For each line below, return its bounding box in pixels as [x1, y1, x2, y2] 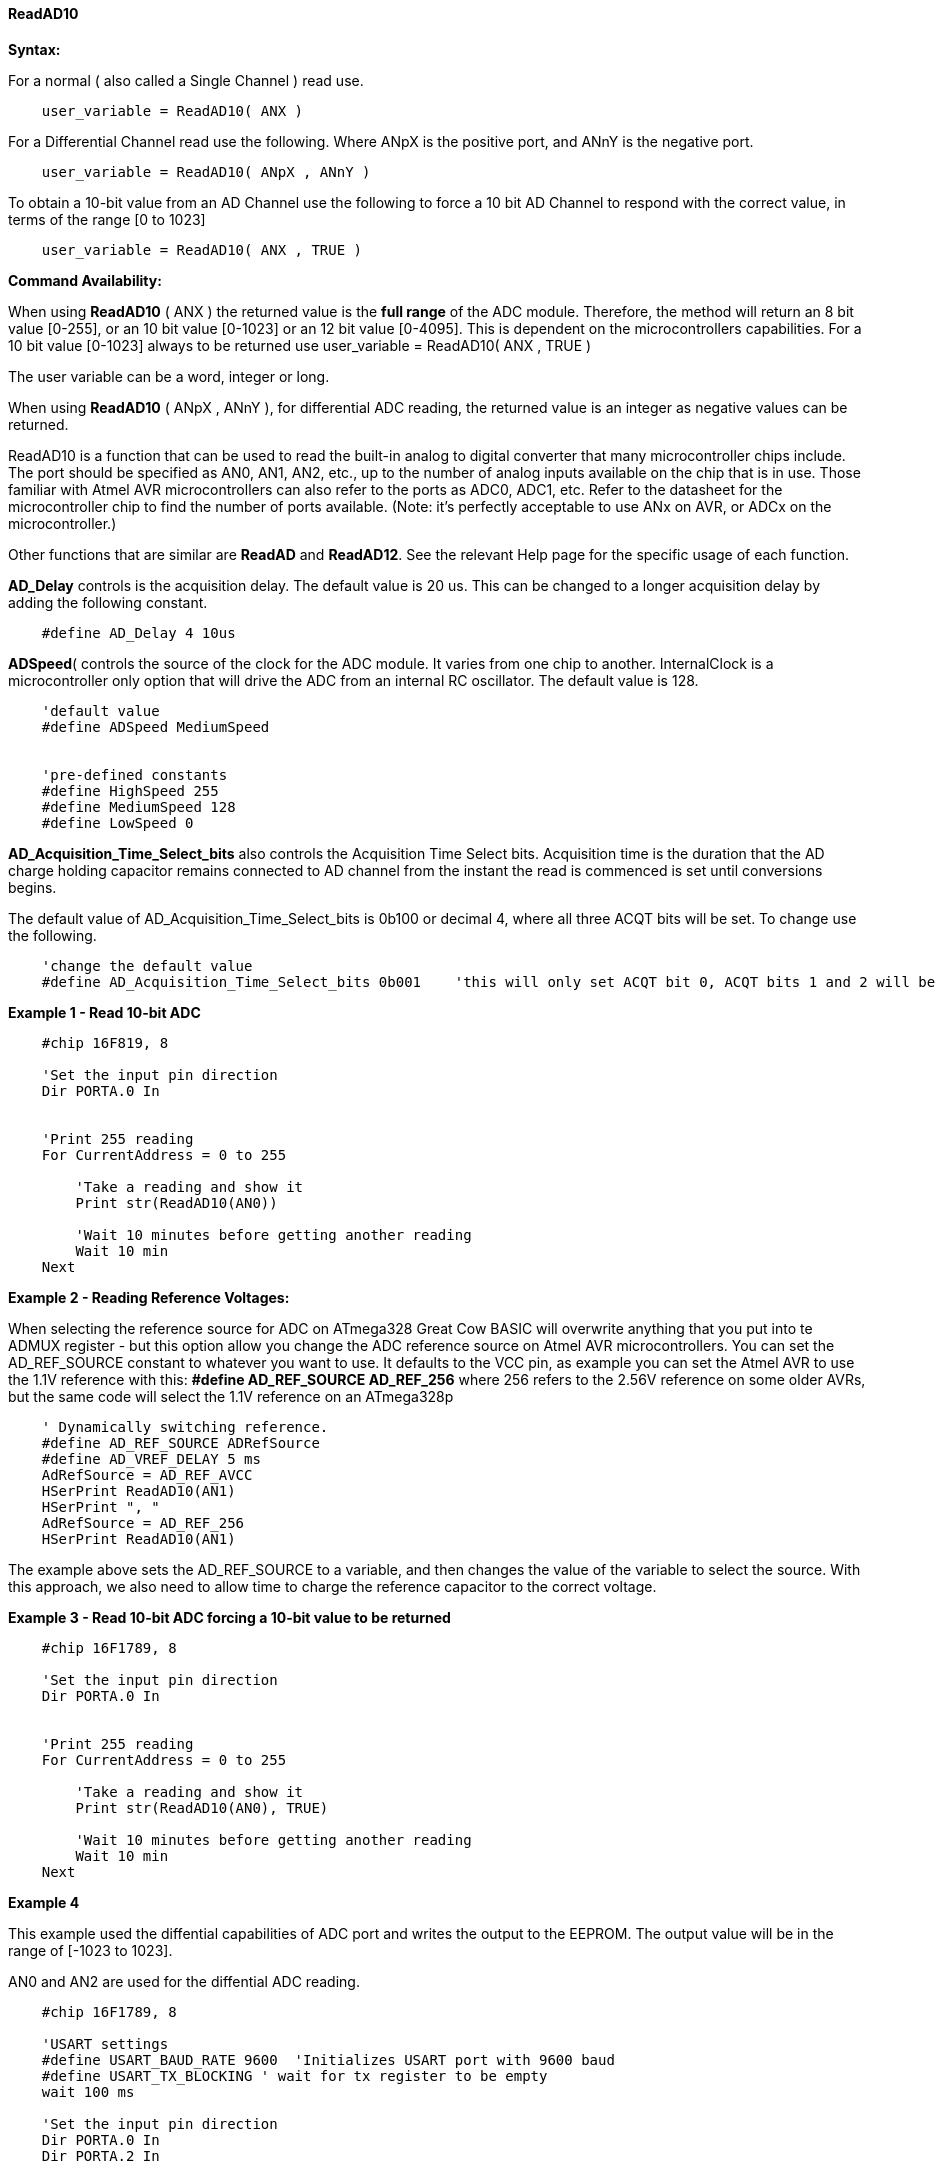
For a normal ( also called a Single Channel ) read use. [8, 71, 364, 89]
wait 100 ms [41, 2083, 135, 2100]
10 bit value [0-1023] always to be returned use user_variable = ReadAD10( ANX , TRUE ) [8, 336, 592, 354]
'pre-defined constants [41, 766, 228, 783]
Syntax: [8, 40, 61, 58]
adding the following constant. [8, 593, 208, 611]
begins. [8, 878, 57, 896]
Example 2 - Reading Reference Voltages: [8, 1288, 290, 1306]
